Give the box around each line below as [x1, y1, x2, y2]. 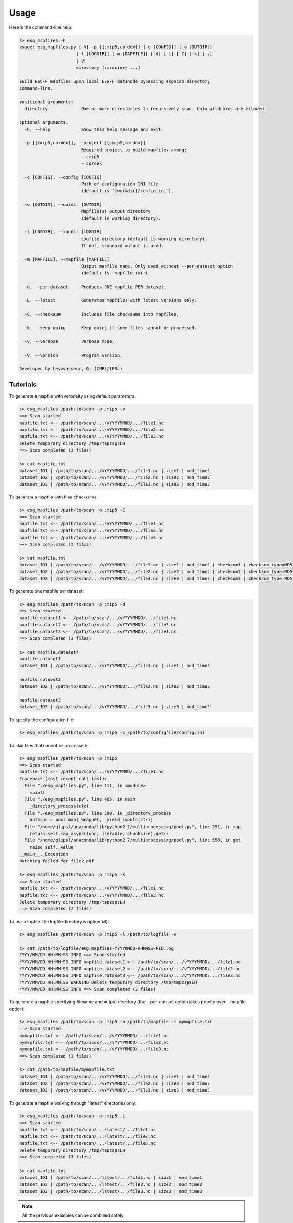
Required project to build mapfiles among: [81, 147, 187, 153]
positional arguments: [19, 99, 74, 105]
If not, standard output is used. [81, 243, 164, 249]
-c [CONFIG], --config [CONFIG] [24, 174, 102, 180]
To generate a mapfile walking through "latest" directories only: [9, 1100, 137, 1106]
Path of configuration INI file [81, 181, 159, 187]
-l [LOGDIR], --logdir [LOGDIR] [24, 229, 102, 235]
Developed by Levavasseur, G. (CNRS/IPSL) [19, 366, 123, 372]
